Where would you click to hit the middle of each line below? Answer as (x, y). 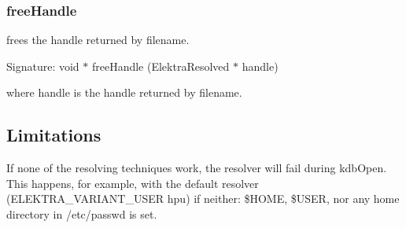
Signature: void (43, 66)
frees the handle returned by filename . (98, 40)
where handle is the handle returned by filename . (124, 92)
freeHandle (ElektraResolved (161, 66)
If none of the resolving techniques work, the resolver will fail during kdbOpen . (197, 168)
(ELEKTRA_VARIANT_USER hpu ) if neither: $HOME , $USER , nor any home (203, 199)
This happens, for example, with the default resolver (133, 183)
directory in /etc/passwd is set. (82, 213)
